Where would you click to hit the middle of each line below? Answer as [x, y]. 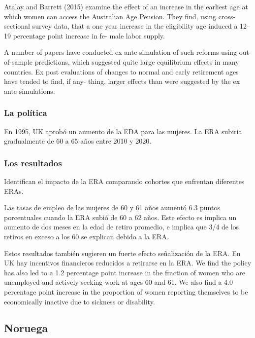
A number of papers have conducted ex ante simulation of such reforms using [121, 52]
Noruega [26, 328]
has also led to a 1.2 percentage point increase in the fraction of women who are [125, 272]
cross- [227, 16]
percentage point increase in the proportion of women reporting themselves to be [126, 291]
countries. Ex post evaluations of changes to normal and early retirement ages [121, 71]
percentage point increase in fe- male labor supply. [89, 35]
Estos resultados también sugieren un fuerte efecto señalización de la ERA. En [122, 253]
